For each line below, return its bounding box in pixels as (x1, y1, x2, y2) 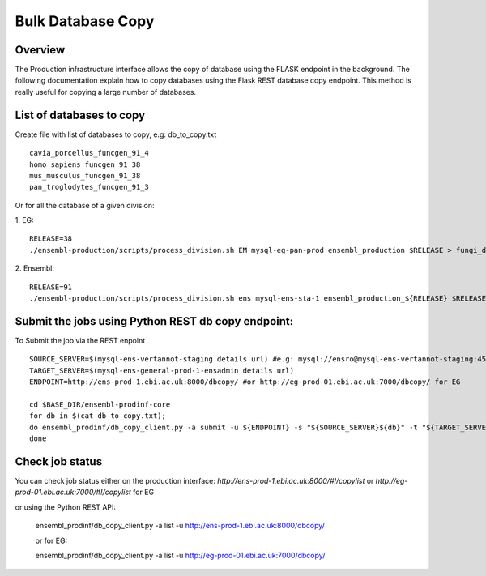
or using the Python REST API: (15, 502, 117, 512)
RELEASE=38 (29, 234, 73, 243)
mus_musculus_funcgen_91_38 (29, 171, 141, 180)
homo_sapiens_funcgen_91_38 (29, 160, 141, 169)
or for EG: (35, 535, 68, 545)
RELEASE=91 (29, 282, 73, 292)
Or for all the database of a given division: (15, 200, 155, 210)
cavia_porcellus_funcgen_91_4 (29, 148, 150, 158)
